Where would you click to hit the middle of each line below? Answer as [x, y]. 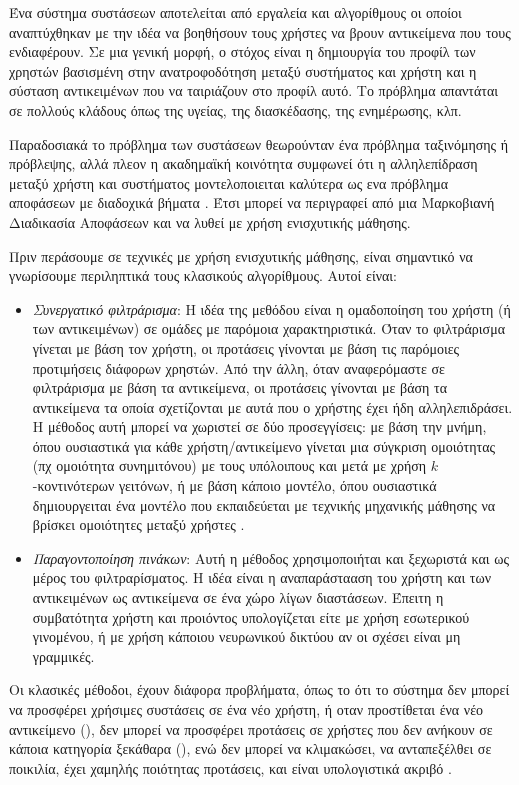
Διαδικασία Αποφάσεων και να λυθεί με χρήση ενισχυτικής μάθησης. [210, 221]
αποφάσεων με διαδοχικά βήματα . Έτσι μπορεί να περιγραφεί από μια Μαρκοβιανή [252, 202]
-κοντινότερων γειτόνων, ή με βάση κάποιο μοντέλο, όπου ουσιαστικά [234, 485]
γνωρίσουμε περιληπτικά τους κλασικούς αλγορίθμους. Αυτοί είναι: [203, 275]
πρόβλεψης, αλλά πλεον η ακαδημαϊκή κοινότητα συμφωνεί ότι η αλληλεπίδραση [243, 163]
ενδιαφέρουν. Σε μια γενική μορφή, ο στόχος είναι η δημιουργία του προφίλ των [242, 51]
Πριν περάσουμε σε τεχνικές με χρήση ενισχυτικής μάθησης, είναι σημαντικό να [241, 255]
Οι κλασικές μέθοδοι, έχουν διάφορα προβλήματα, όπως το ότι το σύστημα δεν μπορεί [259, 689]
